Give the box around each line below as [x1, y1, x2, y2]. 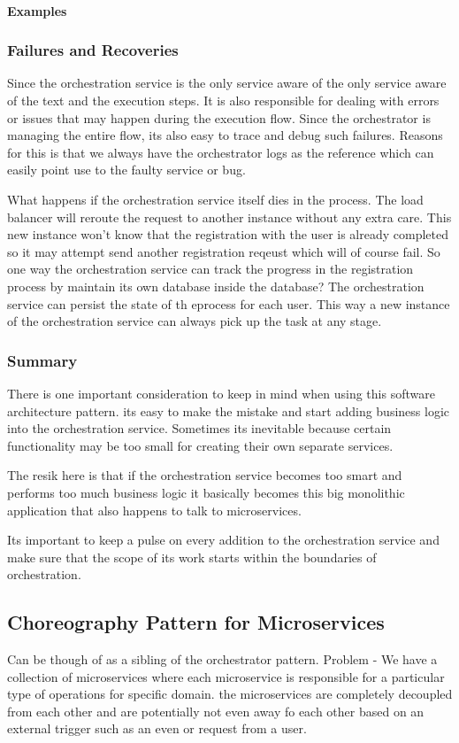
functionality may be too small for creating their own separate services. [7, 436, 394, 454]
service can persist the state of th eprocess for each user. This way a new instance [7, 294, 450, 313]
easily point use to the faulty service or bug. [7, 160, 246, 179]
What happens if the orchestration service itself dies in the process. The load [7, 190, 424, 208]
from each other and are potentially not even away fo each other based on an [7, 701, 425, 720]
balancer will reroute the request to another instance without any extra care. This [7, 207, 452, 226]
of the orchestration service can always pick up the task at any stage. [7, 312, 382, 330]
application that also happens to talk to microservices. [7, 500, 302, 519]
